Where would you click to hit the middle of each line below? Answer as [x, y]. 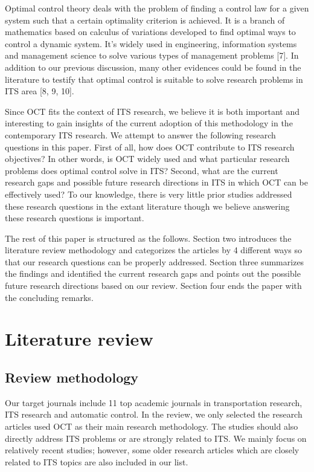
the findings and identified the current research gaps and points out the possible [153, 273]
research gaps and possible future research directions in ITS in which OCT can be [156, 182]
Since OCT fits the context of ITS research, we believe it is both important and [152, 111]
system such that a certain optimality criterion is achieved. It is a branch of [145, 20]
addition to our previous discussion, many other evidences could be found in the [153, 67]
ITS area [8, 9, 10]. [40, 91]
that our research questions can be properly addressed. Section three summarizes [155, 261]
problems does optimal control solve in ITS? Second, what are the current [142, 170]
